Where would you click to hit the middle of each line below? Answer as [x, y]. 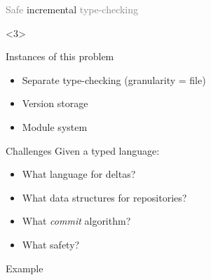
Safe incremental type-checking [72, 9]
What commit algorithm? [76, 221]
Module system [55, 126]
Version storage [55, 103]
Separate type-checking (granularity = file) [114, 79]
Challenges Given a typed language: [83, 150]
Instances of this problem [60, 56]
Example [25, 268]
